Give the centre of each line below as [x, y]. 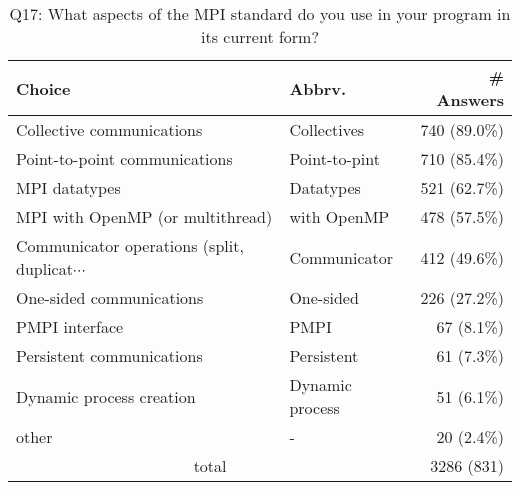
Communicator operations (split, [130, 245]
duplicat [44, 268]
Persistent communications [109, 355]
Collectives [327, 129]
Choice [43, 88]
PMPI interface [70, 326]
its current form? [259, 36]
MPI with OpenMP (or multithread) [144, 216]
